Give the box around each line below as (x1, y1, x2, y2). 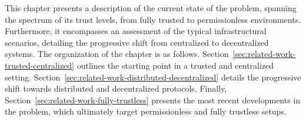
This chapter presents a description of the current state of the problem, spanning (5, 2, 297, 14)
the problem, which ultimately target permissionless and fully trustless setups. (5, 105, 287, 117)
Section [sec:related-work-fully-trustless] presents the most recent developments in (5, 93, 301, 106)
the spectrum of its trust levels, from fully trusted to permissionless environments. (5, 13, 301, 25)
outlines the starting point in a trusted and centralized (76, 59, 274, 71)
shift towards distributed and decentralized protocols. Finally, (5, 82, 227, 95)
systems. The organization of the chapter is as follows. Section (5, 48, 229, 60)
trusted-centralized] (5, 59, 74, 71)
